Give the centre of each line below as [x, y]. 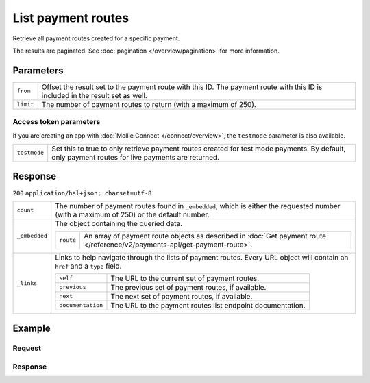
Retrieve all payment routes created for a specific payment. [96, 38]
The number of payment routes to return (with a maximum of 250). [149, 104]
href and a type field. [88, 266]
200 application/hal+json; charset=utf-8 [82, 193]
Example [32, 329]
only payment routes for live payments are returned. [135, 157]
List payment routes [71, 18]
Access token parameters [57, 122]
